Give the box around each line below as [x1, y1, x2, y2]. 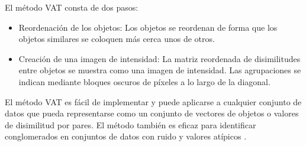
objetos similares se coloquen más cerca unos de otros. [18, 33, 215, 45]
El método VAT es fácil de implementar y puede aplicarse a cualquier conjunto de [5, 95, 302, 108]
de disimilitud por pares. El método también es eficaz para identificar [5, 118, 256, 131]
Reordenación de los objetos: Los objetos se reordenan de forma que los [18, 21, 278, 33]
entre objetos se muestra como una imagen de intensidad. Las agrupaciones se [18, 64, 301, 76]
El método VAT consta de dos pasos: [5, 1, 138, 13]
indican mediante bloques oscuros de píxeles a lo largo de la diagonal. [18, 75, 270, 87]
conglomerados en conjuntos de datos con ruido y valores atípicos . [5, 130, 247, 142]
